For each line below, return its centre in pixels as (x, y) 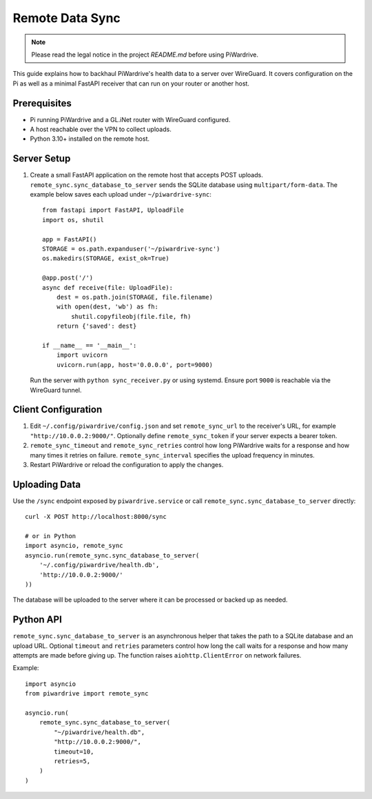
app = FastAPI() (70, 239)
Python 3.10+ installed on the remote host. (90, 139)
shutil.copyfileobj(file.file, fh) (131, 316)
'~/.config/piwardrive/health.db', (99, 565)
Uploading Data (47, 484)
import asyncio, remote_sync (74, 546)
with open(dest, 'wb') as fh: (107, 307)
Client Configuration (58, 410)
